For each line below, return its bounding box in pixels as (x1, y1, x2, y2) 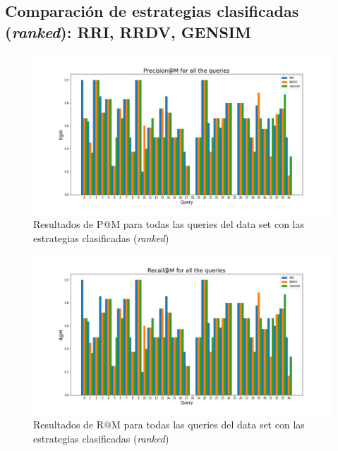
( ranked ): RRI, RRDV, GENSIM (5, 20, 251, 42)
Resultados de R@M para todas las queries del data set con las (33, 417, 305, 432)
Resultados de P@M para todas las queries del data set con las (33, 217, 305, 231)
